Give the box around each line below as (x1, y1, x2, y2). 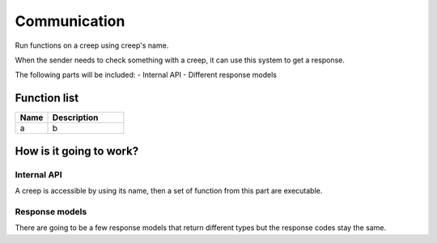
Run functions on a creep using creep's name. (15, 40, 169, 50)
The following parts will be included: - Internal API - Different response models (15, 70, 278, 80)
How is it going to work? (15, 144, 139, 158)
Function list (15, 92, 79, 105)
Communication (15, 12, 125, 30)
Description (52, 112, 99, 123)
